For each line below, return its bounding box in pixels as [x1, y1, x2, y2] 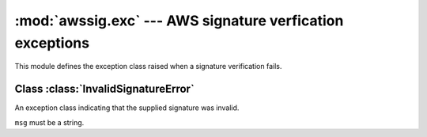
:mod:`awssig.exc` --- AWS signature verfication [14, 12, 344, 29]
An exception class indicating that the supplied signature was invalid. [14, 103, 240, 112]
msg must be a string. [14, 117, 85, 127]
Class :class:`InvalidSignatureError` [14, 82, 195, 96]
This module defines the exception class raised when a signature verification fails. [14, 62, 282, 71]
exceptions [14, 34, 90, 51]
